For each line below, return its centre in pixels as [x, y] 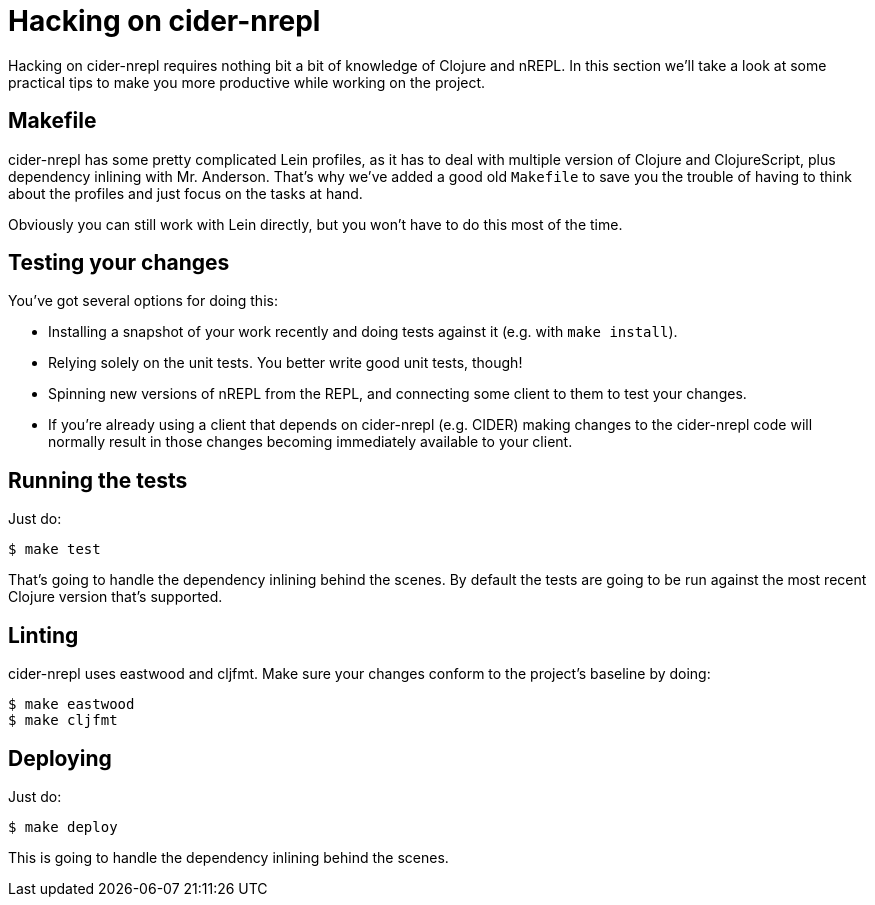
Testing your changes [119, 263]
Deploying [60, 758]
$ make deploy [63, 826]
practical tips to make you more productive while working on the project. [247, 82]
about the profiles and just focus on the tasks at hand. [185, 193]
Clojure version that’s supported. [115, 597]
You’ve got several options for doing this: [143, 301]
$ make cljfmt [63, 720]
